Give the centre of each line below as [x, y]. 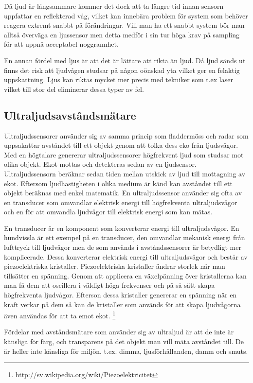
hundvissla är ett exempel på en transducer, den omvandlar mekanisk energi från [125, 237]
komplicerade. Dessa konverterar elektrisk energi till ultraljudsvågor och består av [126, 256]
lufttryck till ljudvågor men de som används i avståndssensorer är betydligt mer [123, 247]
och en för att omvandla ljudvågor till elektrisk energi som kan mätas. [108, 212]
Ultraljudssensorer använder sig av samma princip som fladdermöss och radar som [126, 135]
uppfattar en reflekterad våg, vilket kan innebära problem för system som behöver [126, 15]
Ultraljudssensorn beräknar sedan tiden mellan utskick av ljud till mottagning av [125, 173]
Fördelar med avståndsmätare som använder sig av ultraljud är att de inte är [119, 332]
